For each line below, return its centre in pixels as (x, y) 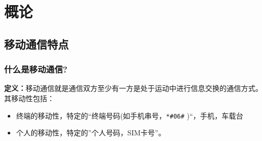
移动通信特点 (36, 44)
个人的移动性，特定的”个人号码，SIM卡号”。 (91, 133)
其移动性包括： (29, 98)
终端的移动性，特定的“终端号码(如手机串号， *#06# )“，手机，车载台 (130, 115)
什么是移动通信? (36, 69)
